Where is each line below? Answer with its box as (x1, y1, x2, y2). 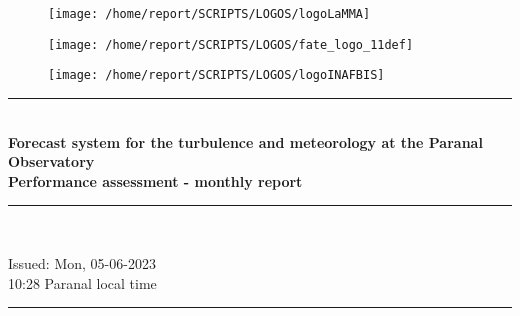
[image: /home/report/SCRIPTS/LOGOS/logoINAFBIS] (48, 68, 385, 83)
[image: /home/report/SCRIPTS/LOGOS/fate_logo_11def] (48, 37, 414, 52)
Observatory (8, 151, 95, 172)
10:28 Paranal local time (8, 272, 157, 293)
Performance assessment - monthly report (8, 170, 303, 191)
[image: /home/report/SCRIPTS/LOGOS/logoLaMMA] (48, 7, 371, 21)
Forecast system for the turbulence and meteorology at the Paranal (8, 131, 483, 152)
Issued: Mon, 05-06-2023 (8, 252, 156, 273)
